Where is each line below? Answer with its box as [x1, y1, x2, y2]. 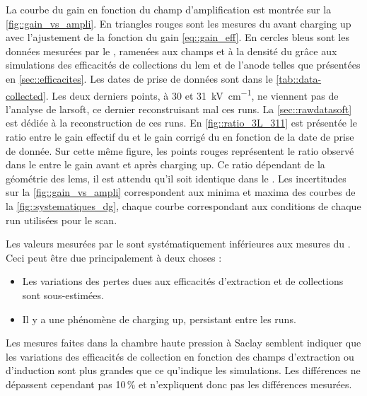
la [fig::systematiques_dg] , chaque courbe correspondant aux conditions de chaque [6, 198, 361, 213]
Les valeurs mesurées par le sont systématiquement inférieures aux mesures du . [6, 236, 351, 251]
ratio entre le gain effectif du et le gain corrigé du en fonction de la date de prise [6, 129, 354, 144]
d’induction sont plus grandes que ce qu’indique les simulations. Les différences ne [6, 363, 361, 378]
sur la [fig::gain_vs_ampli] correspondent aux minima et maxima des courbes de [6, 185, 356, 199]
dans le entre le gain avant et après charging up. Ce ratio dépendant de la [6, 157, 325, 172]
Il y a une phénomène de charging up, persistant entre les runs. [22, 311, 296, 326]
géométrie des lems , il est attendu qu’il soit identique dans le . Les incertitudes [6, 170, 346, 185]
